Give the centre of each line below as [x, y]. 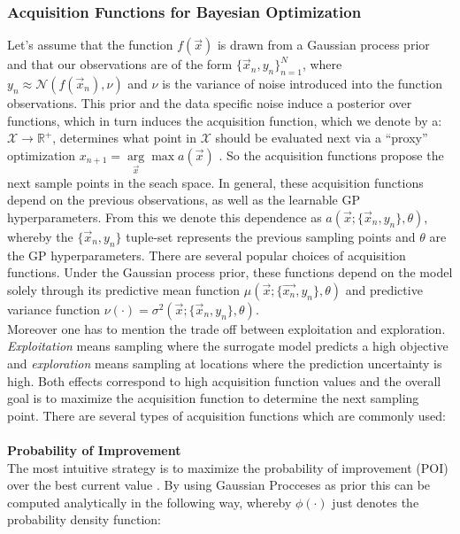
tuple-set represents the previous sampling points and [271, 236]
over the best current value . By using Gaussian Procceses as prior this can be [219, 485]
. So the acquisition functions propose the [331, 155]
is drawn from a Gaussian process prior [323, 45]
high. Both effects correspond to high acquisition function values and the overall [224, 380]
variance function [54, 309]
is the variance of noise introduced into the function [302, 84]
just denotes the [376, 502]
